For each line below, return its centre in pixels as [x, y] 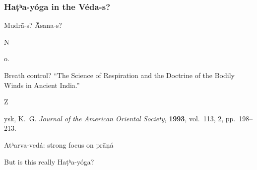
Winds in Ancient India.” [42, 85]
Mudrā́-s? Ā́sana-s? [33, 25]
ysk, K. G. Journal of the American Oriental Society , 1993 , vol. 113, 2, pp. [120, 118]
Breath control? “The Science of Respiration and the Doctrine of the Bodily [119, 75]
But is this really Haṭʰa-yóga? [49, 161]
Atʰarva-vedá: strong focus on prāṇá [59, 144]
